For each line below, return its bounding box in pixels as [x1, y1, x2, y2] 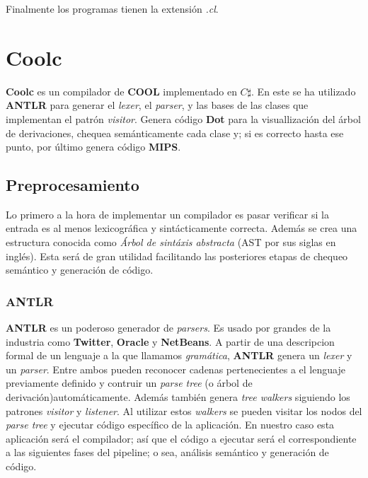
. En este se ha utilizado [251, 83, 356, 98]
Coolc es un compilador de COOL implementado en [6, 83, 237, 98]
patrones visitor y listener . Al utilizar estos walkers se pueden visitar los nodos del [6, 403, 362, 418]
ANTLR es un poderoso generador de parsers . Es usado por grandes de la [6, 320, 331, 335]
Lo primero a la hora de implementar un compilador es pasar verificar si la [6, 206, 329, 221]
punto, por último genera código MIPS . [6, 139, 181, 154]
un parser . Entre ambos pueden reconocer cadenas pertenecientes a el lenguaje [6, 361, 345, 376]
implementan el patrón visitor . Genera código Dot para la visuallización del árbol [6, 111, 361, 126]
